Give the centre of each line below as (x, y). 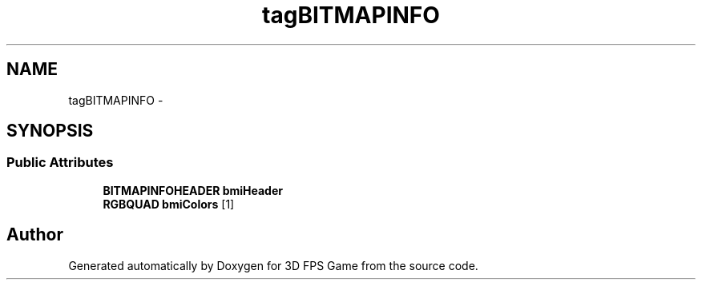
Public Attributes (60, 163)
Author (35, 235)
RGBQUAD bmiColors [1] (169, 204)
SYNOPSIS (50, 131)
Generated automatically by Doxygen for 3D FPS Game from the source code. (273, 265)
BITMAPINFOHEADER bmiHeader (193, 190)
